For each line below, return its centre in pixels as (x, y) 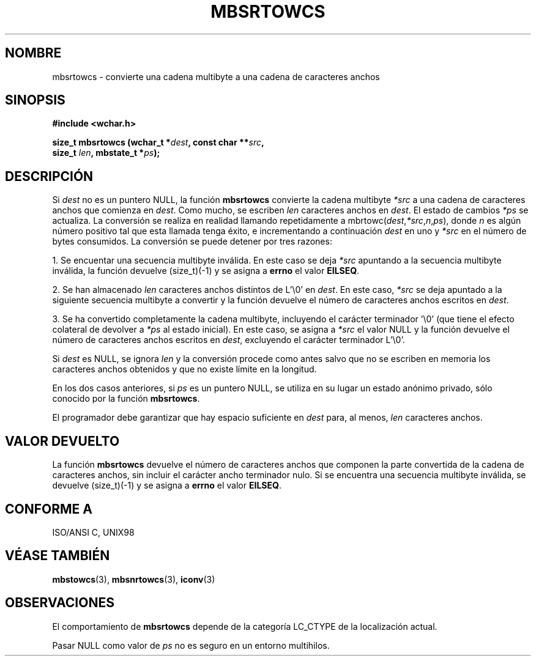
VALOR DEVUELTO (62, 441)
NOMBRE (33, 53)
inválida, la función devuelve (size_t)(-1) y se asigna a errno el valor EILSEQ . (206, 271)
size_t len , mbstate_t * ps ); (106, 153)
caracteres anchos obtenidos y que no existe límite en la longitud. (184, 369)
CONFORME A (49, 509)
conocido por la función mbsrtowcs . (126, 399)
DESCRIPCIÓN (49, 176)
